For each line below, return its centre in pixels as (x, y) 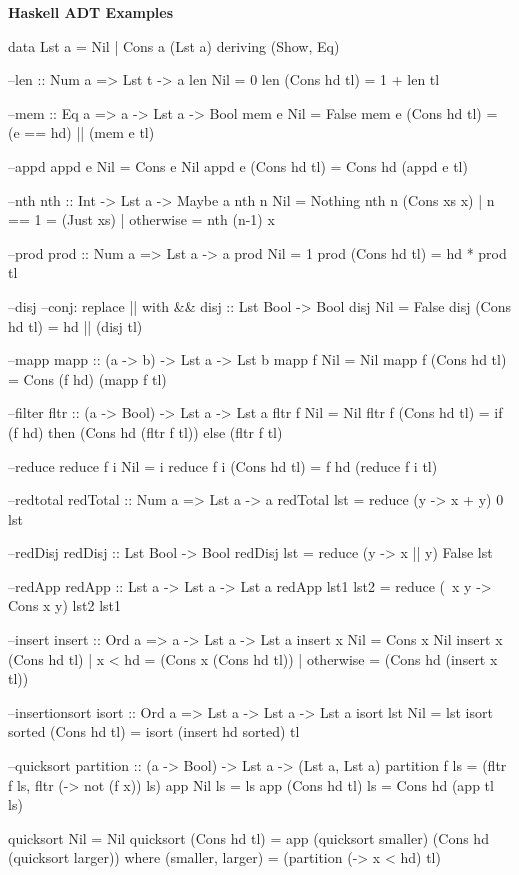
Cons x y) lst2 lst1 (64, 605)
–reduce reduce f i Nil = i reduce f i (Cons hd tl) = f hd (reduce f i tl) (223, 465)
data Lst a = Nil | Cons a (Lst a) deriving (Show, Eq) (174, 45)
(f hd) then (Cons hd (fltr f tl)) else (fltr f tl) (145, 431)
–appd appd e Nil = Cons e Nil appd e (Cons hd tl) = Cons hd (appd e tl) (238, 165)
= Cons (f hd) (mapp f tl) (87, 378)
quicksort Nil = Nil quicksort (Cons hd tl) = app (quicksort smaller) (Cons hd (248, 837)
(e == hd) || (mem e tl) (81, 132)
